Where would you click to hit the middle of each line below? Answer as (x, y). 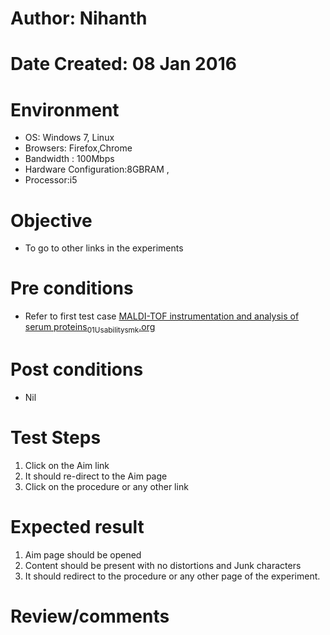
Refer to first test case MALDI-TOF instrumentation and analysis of (162, 316)
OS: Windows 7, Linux (69, 138)
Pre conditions (72, 288)
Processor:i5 (51, 180)
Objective (51, 220)
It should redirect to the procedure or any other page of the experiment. (172, 576)
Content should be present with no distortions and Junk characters (163, 565)
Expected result (77, 527)
